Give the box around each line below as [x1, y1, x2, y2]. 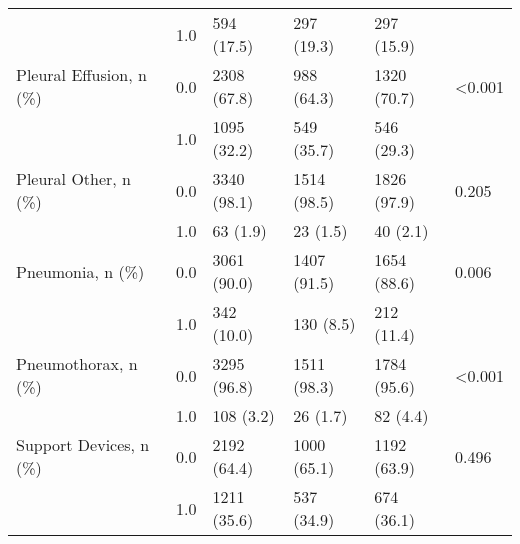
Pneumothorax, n [16, 352, 138, 375]
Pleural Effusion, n [16, 63, 147, 86]
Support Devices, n [16, 433, 150, 456]
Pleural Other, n [16, 167, 132, 190]
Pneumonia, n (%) [16, 259, 145, 283]
